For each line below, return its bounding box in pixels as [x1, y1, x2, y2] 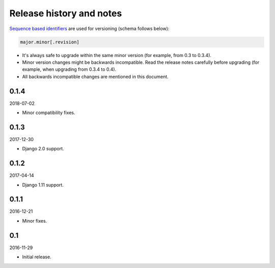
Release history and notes [9, 8, 122, 19]
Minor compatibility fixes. [22, 110, 75, 116]
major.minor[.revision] [20, 39, 80, 45]
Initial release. [22, 254, 51, 260]
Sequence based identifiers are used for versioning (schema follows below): [9, 25, 170, 32]
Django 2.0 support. [22, 146, 64, 152]
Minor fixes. [22, 218, 47, 224]
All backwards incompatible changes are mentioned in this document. [22, 73, 169, 79]
